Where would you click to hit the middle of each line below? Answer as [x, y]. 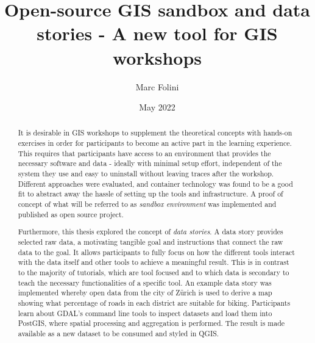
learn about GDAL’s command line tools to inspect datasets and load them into [145, 313]
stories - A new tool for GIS [157, 33]
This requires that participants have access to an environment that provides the [144, 153]
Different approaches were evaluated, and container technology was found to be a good [155, 183]
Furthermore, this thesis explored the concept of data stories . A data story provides [150, 232]
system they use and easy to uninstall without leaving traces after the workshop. [146, 174]
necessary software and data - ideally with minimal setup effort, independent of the [150, 163]
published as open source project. [71, 214]
